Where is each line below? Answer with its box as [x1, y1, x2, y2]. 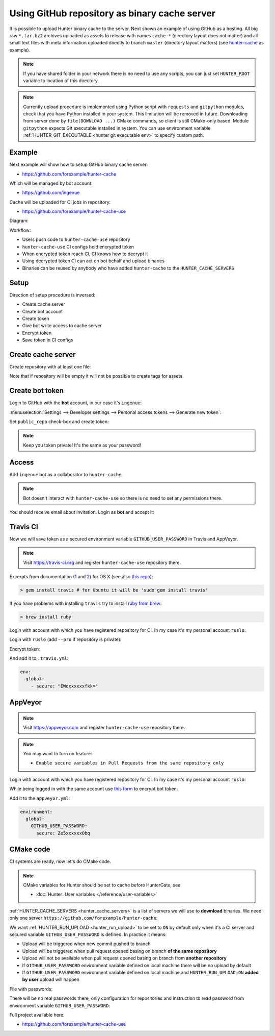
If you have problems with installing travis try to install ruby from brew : [9, 600, 162, 606]
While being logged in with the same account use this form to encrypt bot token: [9, 786, 178, 792]
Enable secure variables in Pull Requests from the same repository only [36, 760, 224, 766]
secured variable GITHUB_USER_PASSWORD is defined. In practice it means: [9, 931, 167, 938]
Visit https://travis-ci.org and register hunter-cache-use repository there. [23, 559, 181, 565]
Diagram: [9, 217, 29, 224]
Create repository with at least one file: [9, 363, 91, 369]
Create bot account [22, 308, 63, 314]
